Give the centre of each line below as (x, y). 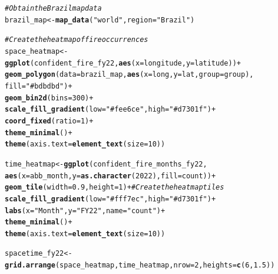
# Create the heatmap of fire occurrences (77, 40)
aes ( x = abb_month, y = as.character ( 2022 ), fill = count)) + (110, 176)
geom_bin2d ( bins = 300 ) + (49, 98)
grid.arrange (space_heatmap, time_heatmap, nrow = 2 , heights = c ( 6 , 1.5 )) (140, 265)
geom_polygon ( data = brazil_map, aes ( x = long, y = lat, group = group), (129, 75)
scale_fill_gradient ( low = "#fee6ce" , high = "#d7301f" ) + (110, 110)
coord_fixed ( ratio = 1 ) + (49, 121)
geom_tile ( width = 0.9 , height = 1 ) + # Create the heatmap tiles (115, 187)
